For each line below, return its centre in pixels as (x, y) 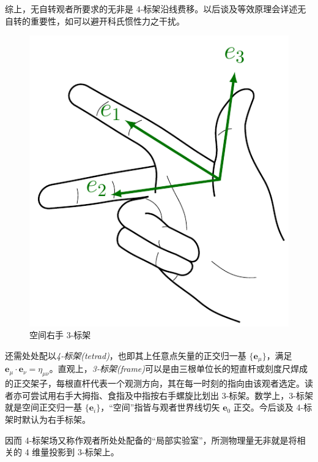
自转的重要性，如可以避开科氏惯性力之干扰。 (95, 21)
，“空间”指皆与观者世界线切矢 (160, 407)
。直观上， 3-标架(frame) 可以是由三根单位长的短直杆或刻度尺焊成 (178, 369)
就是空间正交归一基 (43, 407)
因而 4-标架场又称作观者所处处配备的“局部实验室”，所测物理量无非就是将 (151, 440)
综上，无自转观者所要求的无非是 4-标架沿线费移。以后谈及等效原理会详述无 (156, 9)
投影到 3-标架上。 (84, 452)
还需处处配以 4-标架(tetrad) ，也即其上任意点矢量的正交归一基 (126, 356)
